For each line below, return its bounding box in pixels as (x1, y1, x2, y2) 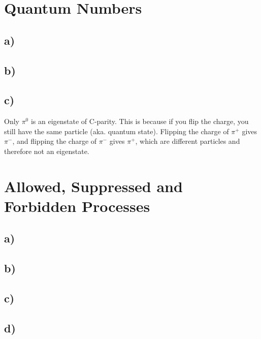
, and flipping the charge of (12, 136, 97, 146)
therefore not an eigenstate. (4, 145, 89, 156)
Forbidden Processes (4, 195, 150, 216)
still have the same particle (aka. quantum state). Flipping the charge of (4, 126, 229, 136)
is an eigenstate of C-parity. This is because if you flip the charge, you (30, 116, 249, 127)
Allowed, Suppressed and (4, 175, 183, 196)
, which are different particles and (135, 136, 240, 146)
